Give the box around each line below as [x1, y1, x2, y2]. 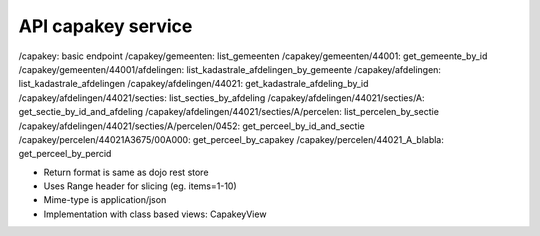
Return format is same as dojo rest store [43, 166, 209, 178]
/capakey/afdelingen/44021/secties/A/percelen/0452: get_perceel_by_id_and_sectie [18, 120, 365, 132]
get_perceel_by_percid [18, 148, 112, 160]
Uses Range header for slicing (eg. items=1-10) [43, 180, 237, 192]
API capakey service [18, 15, 193, 37]
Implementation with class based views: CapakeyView [43, 208, 267, 220]
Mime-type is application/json [43, 194, 167, 206]
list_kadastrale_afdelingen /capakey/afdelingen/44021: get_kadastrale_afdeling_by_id [18, 78, 369, 90]
